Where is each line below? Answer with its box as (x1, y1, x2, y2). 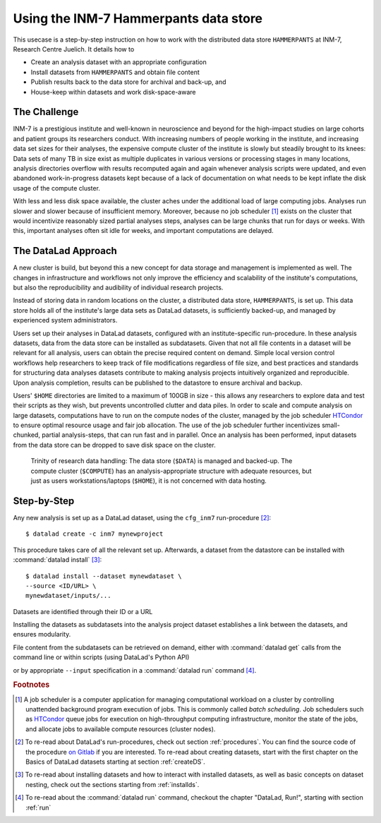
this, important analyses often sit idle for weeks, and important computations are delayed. (13, 227, 274, 235)
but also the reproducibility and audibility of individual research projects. (13, 283, 224, 292)
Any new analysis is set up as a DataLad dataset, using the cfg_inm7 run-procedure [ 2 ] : (13, 513, 272, 522)
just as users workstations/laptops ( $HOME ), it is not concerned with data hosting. (30, 476, 267, 485)
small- (321, 421, 340, 430)
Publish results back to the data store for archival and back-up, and (30, 78, 226, 86)
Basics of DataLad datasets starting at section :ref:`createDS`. (25, 757, 206, 766)
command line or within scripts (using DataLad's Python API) (13, 653, 190, 661)
